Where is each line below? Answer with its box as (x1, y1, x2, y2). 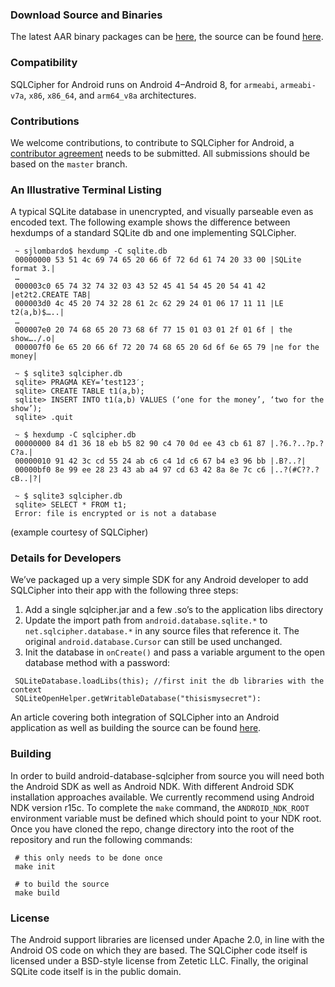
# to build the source (14, 879, 110, 889)
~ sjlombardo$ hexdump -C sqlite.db (14, 246, 168, 257)
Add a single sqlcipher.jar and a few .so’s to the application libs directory (24, 604, 324, 616)
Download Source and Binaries (10, 8, 163, 22)
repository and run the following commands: (10, 833, 193, 845)
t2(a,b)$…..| (10, 308, 65, 318)
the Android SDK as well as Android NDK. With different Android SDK (10, 780, 295, 792)
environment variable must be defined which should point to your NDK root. (10, 812, 322, 824)
